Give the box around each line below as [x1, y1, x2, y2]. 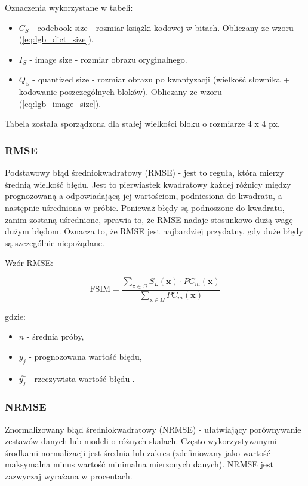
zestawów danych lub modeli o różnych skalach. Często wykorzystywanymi [5, 435, 277, 447]
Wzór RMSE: [5, 256, 53, 269]
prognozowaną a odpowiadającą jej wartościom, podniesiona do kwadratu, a [5, 189, 282, 202]
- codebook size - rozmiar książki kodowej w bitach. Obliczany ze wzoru [32, 21, 294, 33]
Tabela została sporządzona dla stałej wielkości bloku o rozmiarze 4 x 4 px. [5, 117, 280, 130]
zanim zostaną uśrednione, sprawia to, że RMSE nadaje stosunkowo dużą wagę [5, 213, 293, 225]
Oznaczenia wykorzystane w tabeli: [5, 1, 133, 13]
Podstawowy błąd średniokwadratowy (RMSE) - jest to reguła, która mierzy [5, 166, 284, 179]
